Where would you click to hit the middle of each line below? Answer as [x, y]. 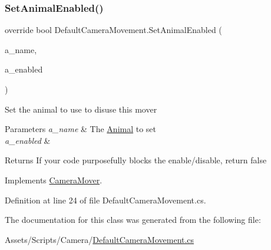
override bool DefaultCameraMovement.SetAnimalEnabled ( [113, 30]
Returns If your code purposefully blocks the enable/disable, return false [136, 160]
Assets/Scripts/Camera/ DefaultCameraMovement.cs [100, 239]
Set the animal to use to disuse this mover [81, 109]
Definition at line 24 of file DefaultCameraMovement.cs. [105, 200]
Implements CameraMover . [54, 180]
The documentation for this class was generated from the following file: [133, 220]
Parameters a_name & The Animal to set [81, 129]
